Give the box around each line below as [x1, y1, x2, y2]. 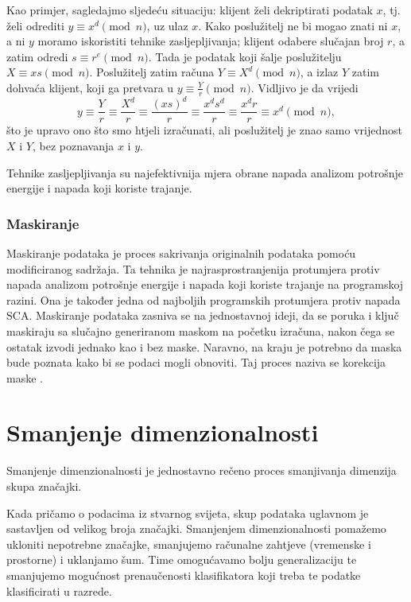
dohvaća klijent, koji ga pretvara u [6, 79, 174, 95]
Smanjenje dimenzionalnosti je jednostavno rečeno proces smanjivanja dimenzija [6, 462, 397, 479]
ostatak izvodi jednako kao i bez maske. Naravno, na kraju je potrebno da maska [6, 338, 402, 355]
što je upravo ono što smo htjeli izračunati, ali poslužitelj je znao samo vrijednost [6, 122, 402, 138]
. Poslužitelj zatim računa [89, 64, 215, 80]
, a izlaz [300, 64, 339, 80]
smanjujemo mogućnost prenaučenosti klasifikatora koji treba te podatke [6, 566, 361, 583]
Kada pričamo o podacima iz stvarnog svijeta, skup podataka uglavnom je [6, 504, 369, 521]
